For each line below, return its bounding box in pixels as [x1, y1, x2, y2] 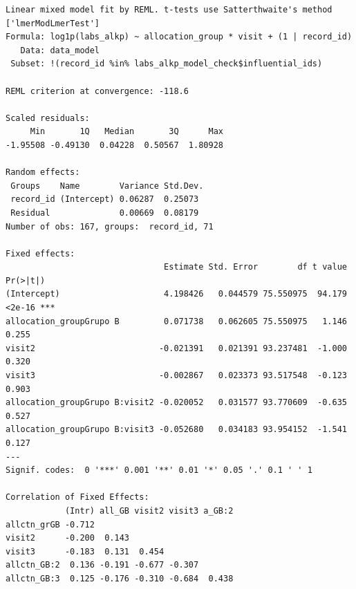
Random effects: [6, 167, 80, 178]
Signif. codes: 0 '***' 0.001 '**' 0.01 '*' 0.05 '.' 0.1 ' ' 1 [6, 465, 312, 476]
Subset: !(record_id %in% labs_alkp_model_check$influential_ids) [10, 59, 323, 69]
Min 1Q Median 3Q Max [30, 127, 223, 137]
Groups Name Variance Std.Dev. [10, 180, 204, 191]
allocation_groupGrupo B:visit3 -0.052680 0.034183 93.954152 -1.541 [6, 424, 347, 435]
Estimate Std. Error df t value [164, 262, 347, 272]
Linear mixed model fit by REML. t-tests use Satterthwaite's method [6, 5, 332, 15]
